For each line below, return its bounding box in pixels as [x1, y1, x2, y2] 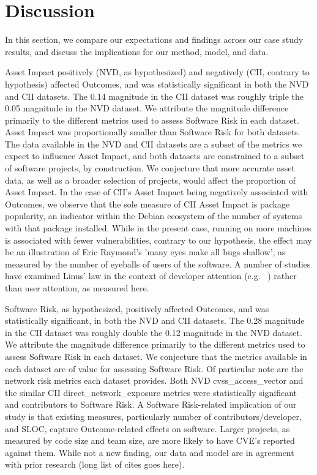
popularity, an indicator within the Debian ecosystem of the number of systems [5, 209, 302, 222]
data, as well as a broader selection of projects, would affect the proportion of [5, 173, 296, 186]
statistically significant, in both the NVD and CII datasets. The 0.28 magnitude [5, 314, 305, 327]
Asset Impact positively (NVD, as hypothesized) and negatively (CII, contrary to [5, 65, 310, 78]
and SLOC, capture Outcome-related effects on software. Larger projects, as [5, 422, 290, 435]
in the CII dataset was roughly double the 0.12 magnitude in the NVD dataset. [5, 326, 302, 338]
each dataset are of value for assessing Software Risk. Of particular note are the [5, 362, 304, 375]
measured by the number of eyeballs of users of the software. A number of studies [5, 257, 311, 270]
